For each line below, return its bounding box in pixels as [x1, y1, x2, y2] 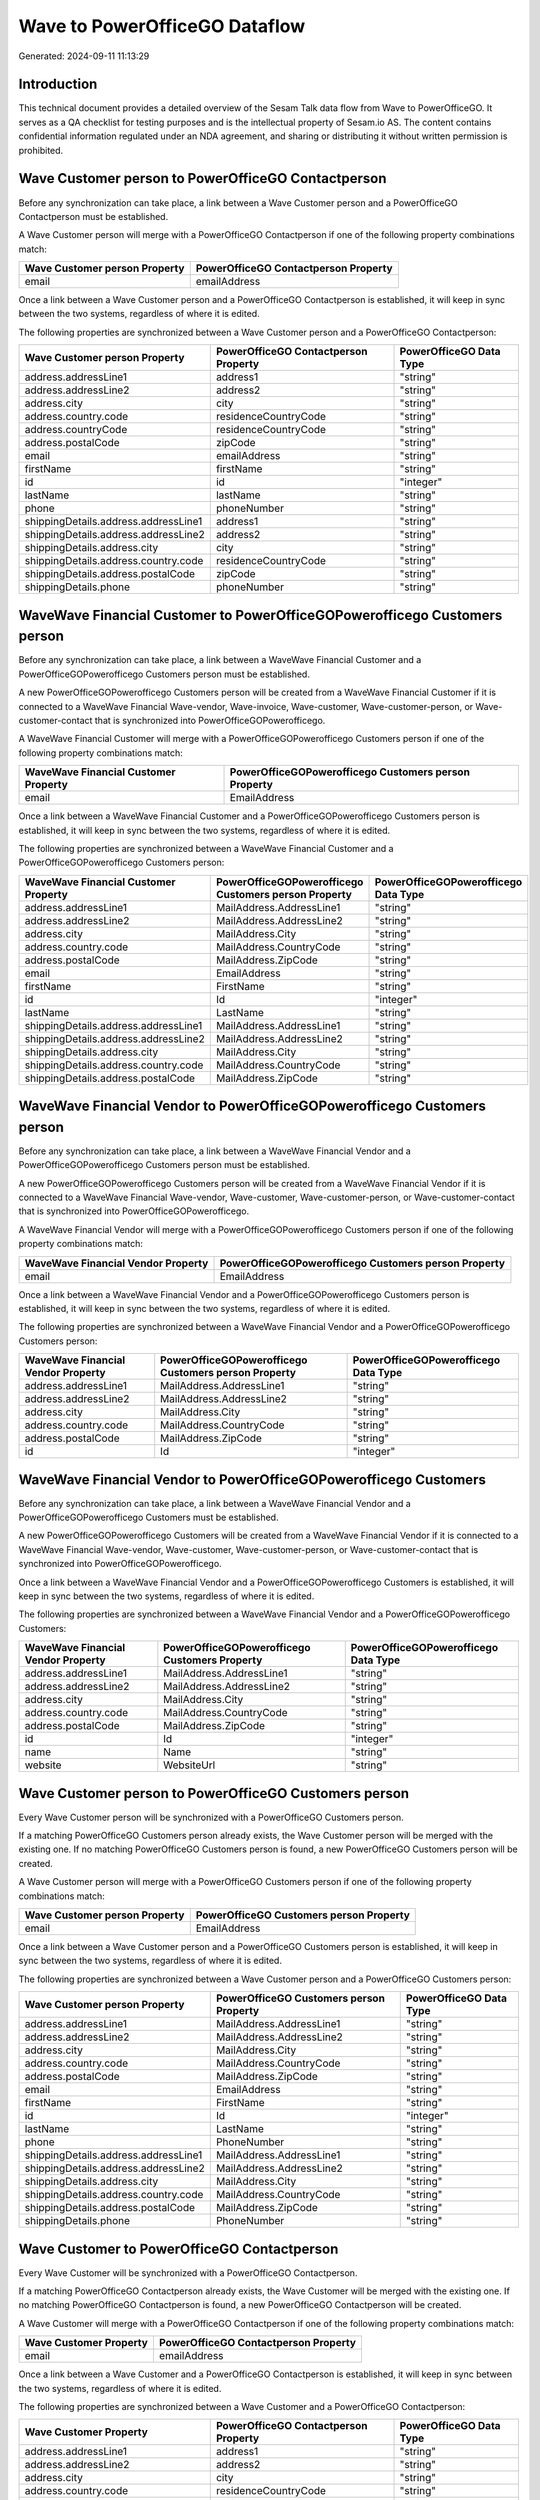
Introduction [18, 76, 98, 93]
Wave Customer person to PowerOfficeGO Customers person [18, 1785, 410, 1802]
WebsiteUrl [163, 1758, 216, 1772]
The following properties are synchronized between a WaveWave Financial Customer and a [18, 842, 394, 854]
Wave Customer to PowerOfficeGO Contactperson [18, 2240, 339, 2257]
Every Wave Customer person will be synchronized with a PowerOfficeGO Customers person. [18, 1811, 404, 1823]
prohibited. [18, 144, 64, 156]
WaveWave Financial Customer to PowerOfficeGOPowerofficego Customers [18, 606, 503, 624]
